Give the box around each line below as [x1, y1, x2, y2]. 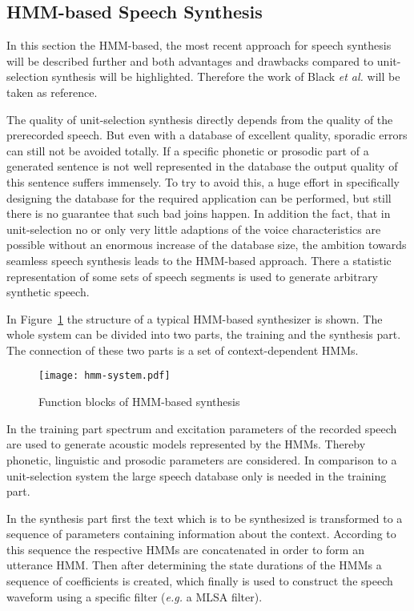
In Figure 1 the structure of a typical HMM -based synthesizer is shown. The [6, 310, 383, 327]
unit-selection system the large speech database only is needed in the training [6, 467, 387, 484]
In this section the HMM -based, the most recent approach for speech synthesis [6, 37, 392, 54]
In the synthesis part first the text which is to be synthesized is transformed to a [6, 509, 403, 526]
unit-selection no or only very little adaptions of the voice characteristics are [6, 220, 381, 237]
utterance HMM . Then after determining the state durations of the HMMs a [6, 557, 382, 573]
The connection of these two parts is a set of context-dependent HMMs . [6, 341, 359, 358]
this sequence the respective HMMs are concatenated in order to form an [6, 541, 364, 557]
